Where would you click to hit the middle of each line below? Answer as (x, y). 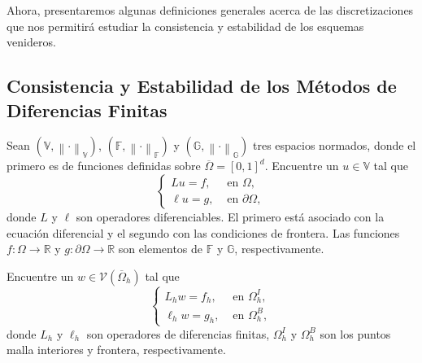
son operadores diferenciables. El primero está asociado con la (230, 216)
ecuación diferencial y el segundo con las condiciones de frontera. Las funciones (203, 232)
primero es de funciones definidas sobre (104, 166)
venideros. (31, 42)
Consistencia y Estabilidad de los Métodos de (202, 86)
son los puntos (355, 333)
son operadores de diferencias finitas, (178, 333)
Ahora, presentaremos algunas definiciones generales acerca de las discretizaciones (210, 10)
